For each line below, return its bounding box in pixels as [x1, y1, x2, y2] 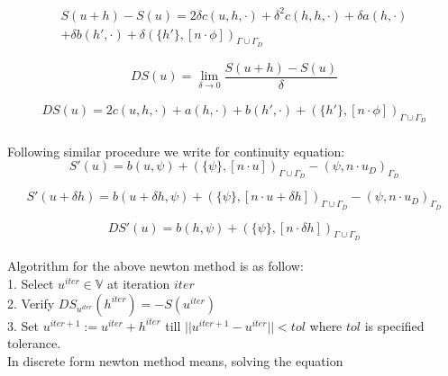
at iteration [107, 274, 170, 293]
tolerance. [7, 334, 61, 353]
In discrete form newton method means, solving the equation [7, 351, 343, 370]
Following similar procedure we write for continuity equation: [7, 141, 345, 160]
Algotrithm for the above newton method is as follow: [7, 256, 304, 275]
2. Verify [7, 293, 55, 312]
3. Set [7, 316, 39, 335]
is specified [364, 316, 425, 335]
